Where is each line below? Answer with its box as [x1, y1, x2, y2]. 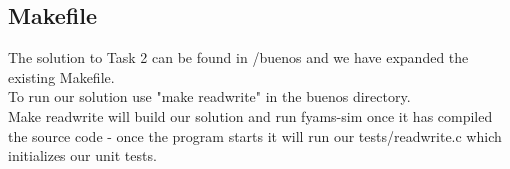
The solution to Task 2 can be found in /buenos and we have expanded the [8, 47, 469, 68]
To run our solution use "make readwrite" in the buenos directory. [8, 86, 411, 107]
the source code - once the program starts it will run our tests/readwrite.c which [8, 125, 502, 146]
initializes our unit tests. [8, 145, 157, 166]
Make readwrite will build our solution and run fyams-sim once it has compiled [8, 105, 493, 126]
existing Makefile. [8, 66, 115, 87]
